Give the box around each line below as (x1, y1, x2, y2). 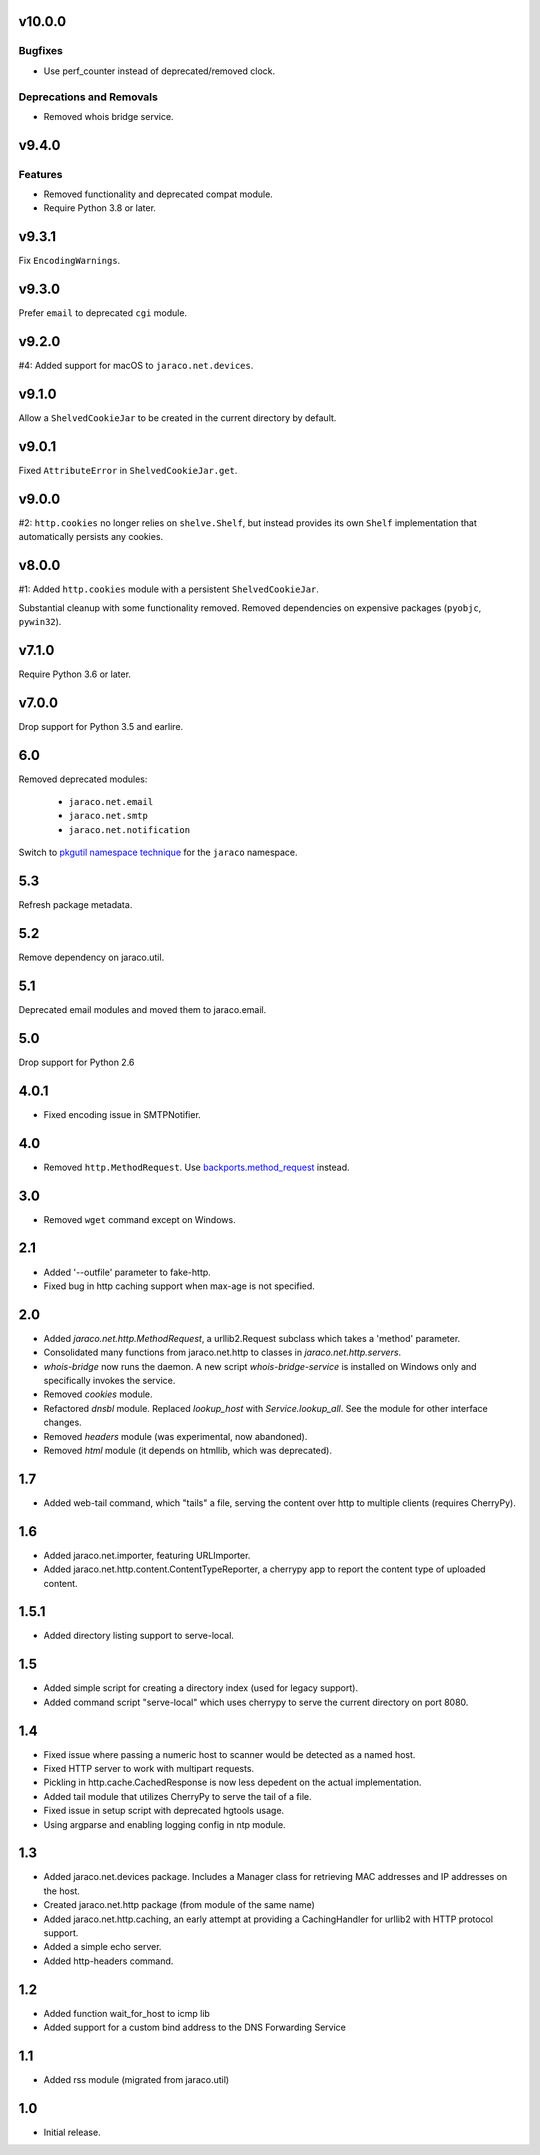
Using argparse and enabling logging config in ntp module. (43, 1818, 286, 1830)
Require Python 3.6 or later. (18, 668, 132, 680)
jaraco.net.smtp (68, 810, 149, 822)
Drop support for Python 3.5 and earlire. (18, 720, 184, 732)
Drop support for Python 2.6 (18, 1056, 135, 1068)
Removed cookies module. (43, 1388, 154, 1400)
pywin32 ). (18, 615, 62, 627)
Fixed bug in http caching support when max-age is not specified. (43, 1280, 315, 1292)
